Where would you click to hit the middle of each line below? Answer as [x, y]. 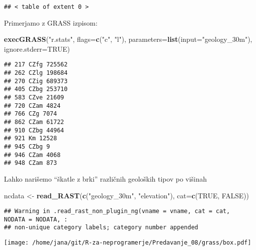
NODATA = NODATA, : [36, 219]
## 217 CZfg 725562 [36, 65]
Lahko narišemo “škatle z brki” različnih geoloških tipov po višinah [106, 178]
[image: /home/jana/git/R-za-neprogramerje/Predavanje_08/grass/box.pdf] [128, 243]
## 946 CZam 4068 [32, 155]
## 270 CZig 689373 [36, 81]
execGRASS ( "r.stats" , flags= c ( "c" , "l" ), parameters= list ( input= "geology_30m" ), [128, 39]
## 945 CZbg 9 [27, 147]
